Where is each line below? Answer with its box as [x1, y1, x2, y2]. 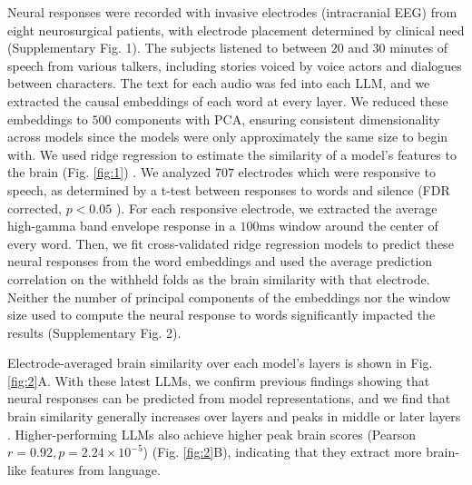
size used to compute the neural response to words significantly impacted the [7, 305, 436, 324]
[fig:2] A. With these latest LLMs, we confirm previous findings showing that [7, 371, 430, 390]
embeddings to [7, 109, 88, 128]
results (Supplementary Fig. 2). [7, 322, 182, 341]
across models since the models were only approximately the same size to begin [7, 127, 448, 146]
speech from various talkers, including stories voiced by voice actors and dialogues [7, 55, 462, 74]
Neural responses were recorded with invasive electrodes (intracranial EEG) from [7, 3, 457, 21]
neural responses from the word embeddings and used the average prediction [7, 252, 433, 271]
